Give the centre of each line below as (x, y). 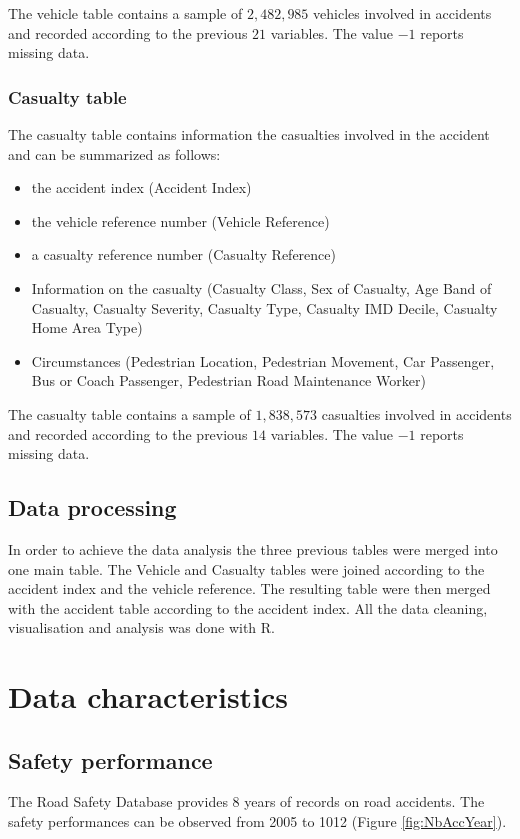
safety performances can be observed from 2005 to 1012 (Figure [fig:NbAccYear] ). (257, 821)
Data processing (92, 507)
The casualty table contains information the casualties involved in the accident (249, 134)
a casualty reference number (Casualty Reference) (183, 254)
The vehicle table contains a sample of (125, 13)
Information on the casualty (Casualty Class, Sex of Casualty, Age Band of (261, 287)
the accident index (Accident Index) (141, 187)
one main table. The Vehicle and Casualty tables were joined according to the (246, 568)
